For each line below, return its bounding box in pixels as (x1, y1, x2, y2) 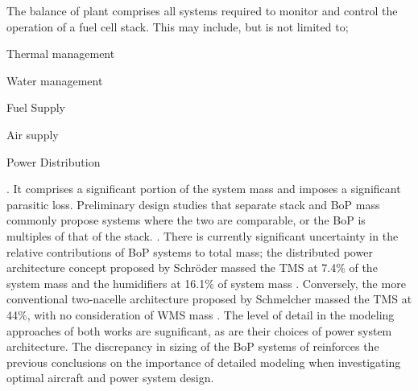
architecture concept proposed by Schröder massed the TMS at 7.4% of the (6, 259, 378, 276)
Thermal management (6, 45, 115, 62)
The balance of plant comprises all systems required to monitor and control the (6, 2, 398, 19)
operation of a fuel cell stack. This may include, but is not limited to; (6, 18, 349, 35)
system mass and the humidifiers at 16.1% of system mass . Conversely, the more (6, 274, 406, 291)
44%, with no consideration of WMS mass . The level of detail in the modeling (6, 306, 395, 323)
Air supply (6, 126, 59, 142)
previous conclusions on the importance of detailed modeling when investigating (6, 353, 401, 370)
